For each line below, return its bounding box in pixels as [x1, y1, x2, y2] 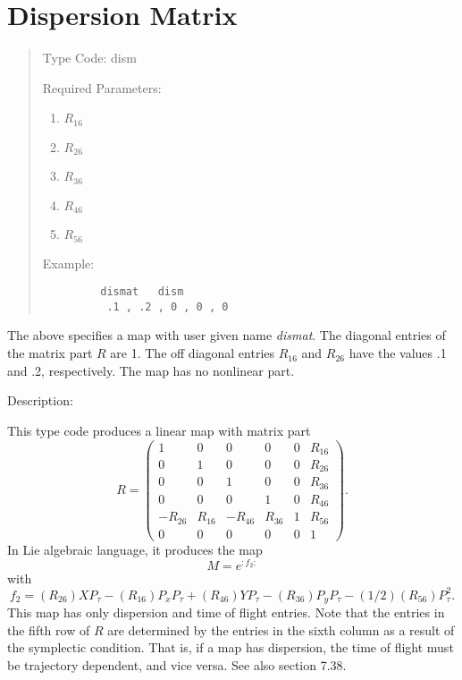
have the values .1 [349, 344, 447, 362]
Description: [7, 391, 73, 410]
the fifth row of [7, 620, 90, 639]
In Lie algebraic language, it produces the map [7, 540, 263, 558]
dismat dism [100, 285, 184, 299]
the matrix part [7, 344, 93, 362]
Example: [42, 253, 95, 272]
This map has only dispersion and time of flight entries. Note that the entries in [7, 603, 445, 622]
